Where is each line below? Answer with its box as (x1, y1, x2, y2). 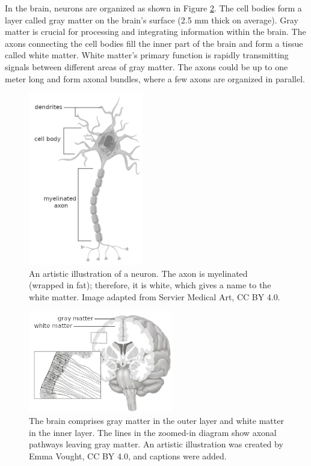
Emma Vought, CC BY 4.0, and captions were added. (29, 449, 227, 462)
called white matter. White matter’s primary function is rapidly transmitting (5, 49, 289, 61)
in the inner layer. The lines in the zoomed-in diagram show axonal (29, 426, 277, 438)
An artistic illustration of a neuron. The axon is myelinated (29, 267, 248, 279)
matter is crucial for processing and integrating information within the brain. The (5, 25, 306, 38)
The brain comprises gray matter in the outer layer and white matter (29, 414, 284, 427)
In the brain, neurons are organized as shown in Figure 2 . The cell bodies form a (5, 2, 302, 14)
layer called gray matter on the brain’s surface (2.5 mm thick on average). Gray (5, 13, 298, 26)
